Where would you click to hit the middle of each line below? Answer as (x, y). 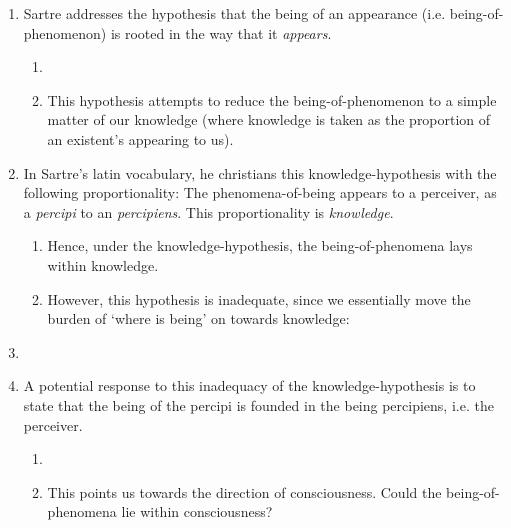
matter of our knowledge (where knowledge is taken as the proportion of (269, 119)
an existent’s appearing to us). (140, 138)
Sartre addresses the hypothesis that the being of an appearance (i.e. (234, 13)
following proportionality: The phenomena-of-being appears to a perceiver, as (260, 192)
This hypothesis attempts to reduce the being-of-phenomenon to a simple (272, 99)
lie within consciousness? (197, 511)
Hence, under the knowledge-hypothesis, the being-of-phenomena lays (260, 245)
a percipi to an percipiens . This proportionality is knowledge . (208, 211)
